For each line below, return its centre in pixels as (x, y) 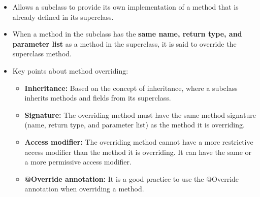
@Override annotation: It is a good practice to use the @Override (132, 178)
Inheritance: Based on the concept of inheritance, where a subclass (131, 88)
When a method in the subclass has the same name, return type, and (127, 34)
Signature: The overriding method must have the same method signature (140, 114)
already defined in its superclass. (63, 17)
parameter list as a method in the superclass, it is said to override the (124, 43)
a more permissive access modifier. (78, 162)
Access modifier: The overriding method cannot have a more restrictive (139, 141)
